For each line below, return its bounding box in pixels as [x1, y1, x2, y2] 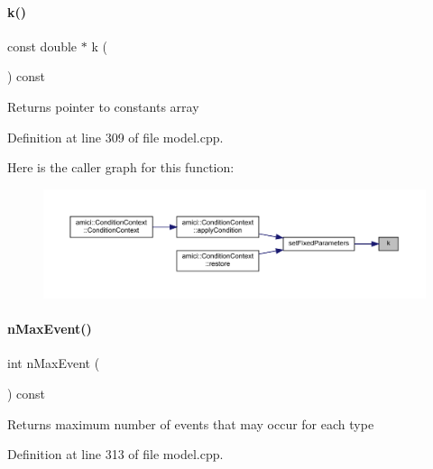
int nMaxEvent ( [7, 354, 100, 372]
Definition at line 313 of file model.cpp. [7, 445, 224, 464]
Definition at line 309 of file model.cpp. [7, 127, 224, 146]
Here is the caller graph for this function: [7, 158, 235, 177]
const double [7, 36, 78, 55]
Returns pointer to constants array [7, 97, 199, 115]
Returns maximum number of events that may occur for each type [7, 414, 374, 433]
